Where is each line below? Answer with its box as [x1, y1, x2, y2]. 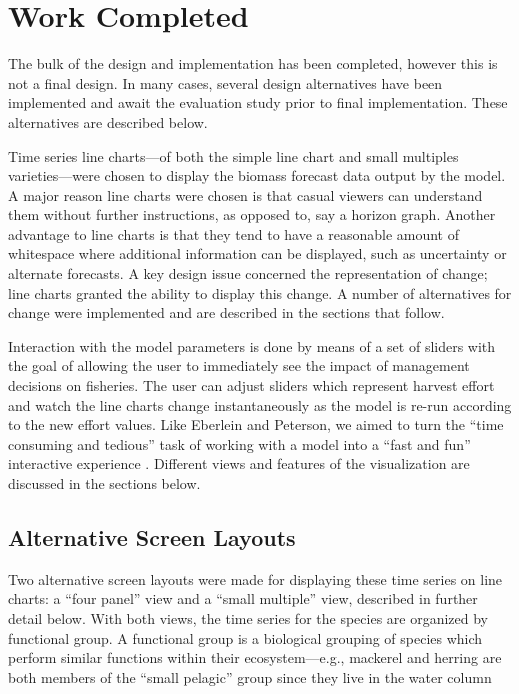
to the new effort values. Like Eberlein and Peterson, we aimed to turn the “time [8, 414, 504, 435]
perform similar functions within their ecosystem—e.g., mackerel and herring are [8, 647, 502, 668]
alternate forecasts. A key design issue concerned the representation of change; [8, 263, 488, 284]
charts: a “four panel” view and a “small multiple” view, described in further [8, 588, 478, 609]
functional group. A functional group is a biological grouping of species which [8, 627, 483, 648]
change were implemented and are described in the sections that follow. [8, 302, 445, 323]
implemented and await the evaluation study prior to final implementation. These [8, 92, 508, 113]
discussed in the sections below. [8, 473, 201, 493]
